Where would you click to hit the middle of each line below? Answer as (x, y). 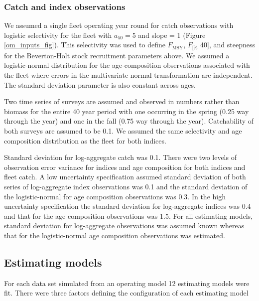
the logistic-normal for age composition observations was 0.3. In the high (115, 196)
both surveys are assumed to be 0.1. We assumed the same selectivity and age (123, 131)
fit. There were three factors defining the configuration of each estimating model (126, 293)
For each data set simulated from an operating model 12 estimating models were (127, 283)
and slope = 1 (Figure (172, 35)
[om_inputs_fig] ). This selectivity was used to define (85, 45)
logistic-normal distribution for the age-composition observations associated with (127, 65)
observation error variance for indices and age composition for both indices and (125, 167)
